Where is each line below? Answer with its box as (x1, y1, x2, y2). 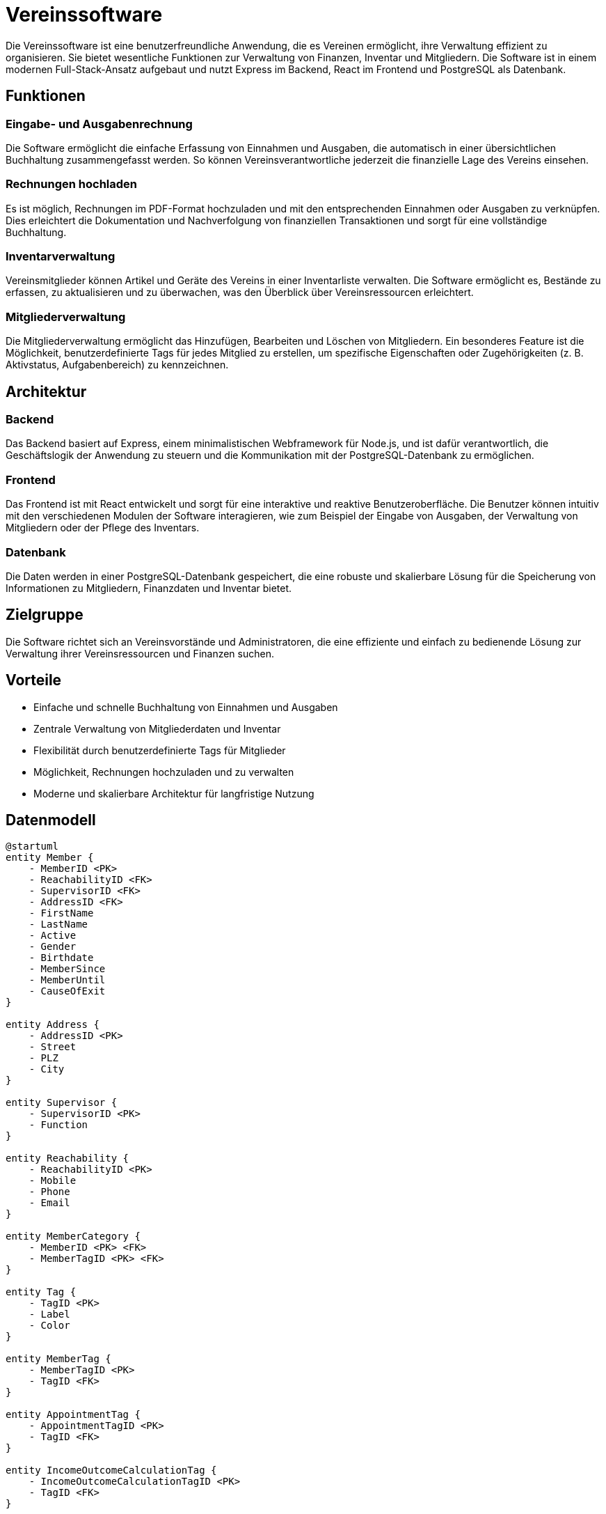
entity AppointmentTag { (6, 1409, 141, 1421)
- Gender (29, 941, 77, 953)
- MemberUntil (29, 974, 106, 986)
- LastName (29, 919, 88, 930)
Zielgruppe (6, 606, 83, 624)
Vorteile (6, 671, 62, 689)
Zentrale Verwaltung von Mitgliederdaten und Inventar (33, 722, 281, 735)
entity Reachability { (6, 1153, 129, 1164)
